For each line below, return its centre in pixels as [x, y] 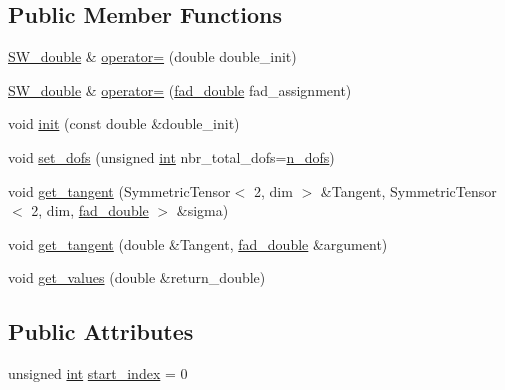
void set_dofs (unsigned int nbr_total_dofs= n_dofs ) [171, 156]
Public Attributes [101, 331]
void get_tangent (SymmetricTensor [119, 190]
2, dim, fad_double [90, 210]
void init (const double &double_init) [124, 123]
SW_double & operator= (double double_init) [152, 56]
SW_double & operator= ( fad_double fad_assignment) [180, 89]
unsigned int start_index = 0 [98, 373]
